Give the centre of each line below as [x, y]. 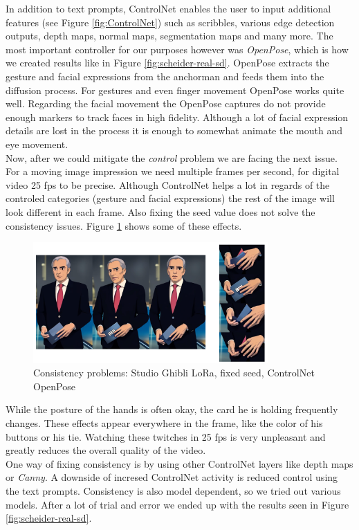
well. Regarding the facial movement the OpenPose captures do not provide [166, 103]
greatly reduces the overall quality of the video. [106, 450]
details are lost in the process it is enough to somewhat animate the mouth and [174, 130]
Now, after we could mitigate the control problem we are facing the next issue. [172, 157]
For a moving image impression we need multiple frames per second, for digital [173, 171]
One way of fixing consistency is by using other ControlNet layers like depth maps [179, 463]
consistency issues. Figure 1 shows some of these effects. [124, 225]
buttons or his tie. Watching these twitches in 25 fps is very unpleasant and [166, 436]
